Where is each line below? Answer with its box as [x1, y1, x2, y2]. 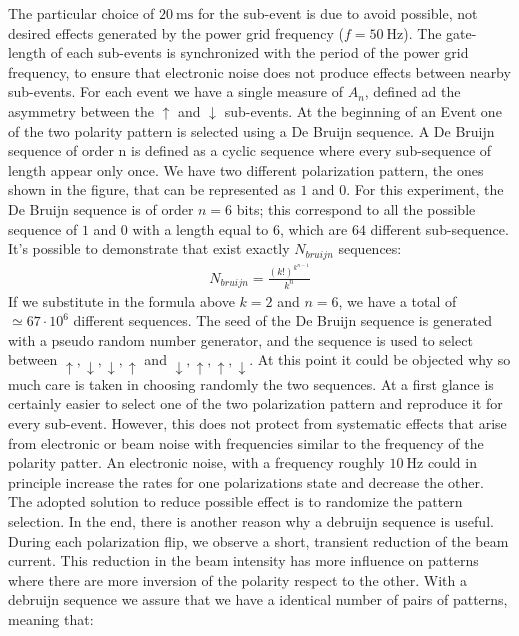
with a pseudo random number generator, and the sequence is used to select [8, 329, 473, 350]
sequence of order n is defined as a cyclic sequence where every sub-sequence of [8, 140, 492, 161]
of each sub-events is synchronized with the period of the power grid [50, 42, 469, 63]
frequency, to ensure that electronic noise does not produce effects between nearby [8, 61, 511, 82]
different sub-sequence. [370, 218, 509, 239]
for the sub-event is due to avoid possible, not [197, 3, 478, 23]
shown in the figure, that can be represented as [8, 179, 296, 200]
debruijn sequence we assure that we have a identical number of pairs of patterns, [8, 589, 508, 610]
